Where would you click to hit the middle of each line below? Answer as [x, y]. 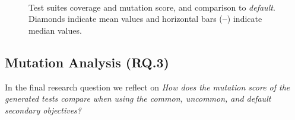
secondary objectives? [43, 110]
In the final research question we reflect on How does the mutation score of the [147, 87]
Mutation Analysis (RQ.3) [87, 62]
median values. [55, 30]
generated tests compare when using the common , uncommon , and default [138, 98]
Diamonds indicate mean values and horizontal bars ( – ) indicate [145, 19]
